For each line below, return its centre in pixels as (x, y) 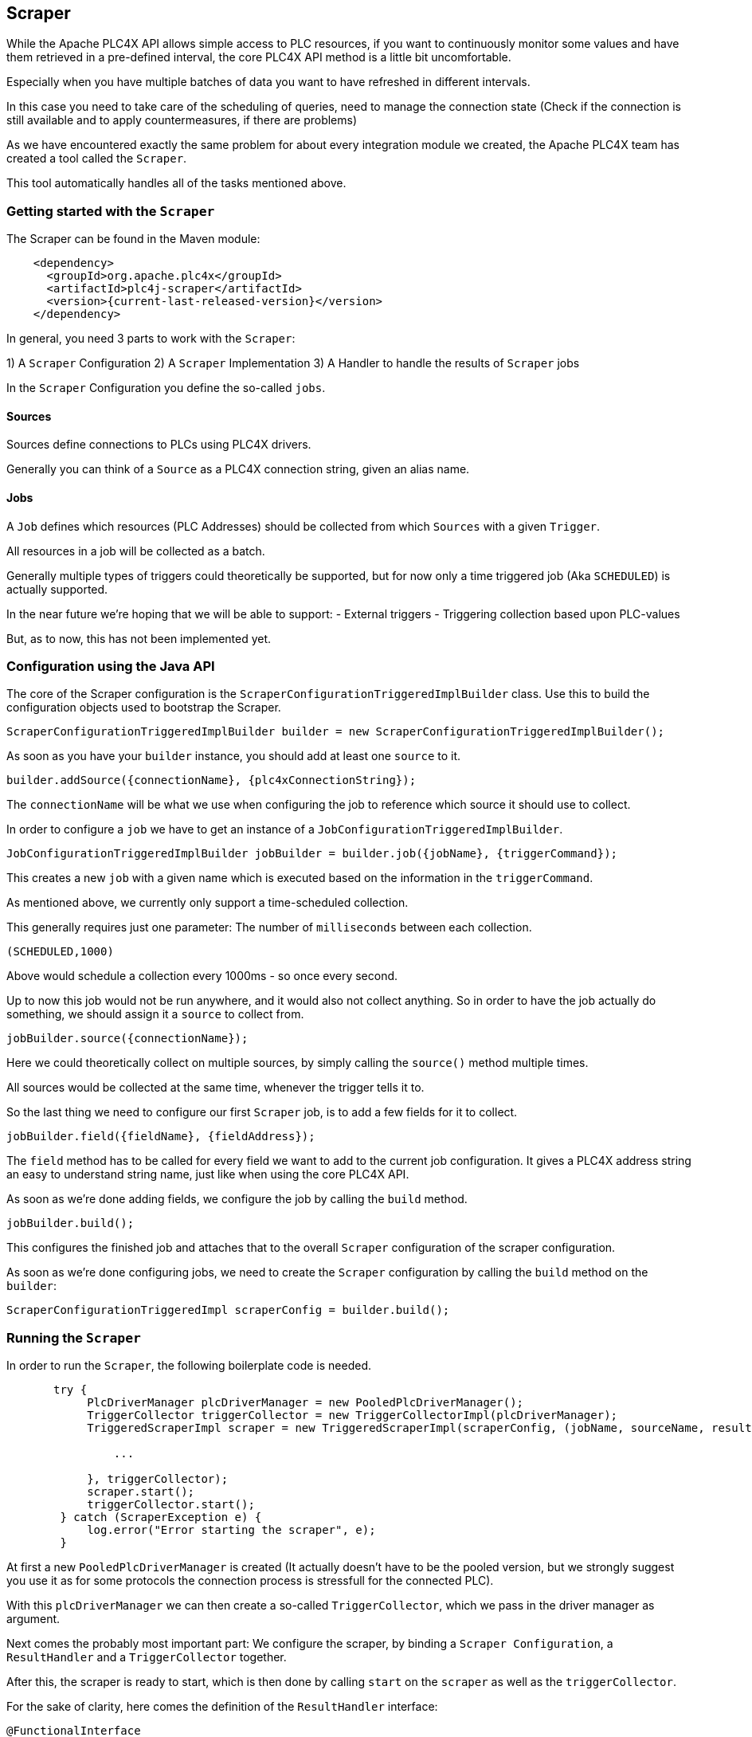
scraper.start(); (141, 1492)
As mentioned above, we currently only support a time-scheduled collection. (208, 903)
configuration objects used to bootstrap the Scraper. (144, 708)
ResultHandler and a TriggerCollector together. (147, 1657)
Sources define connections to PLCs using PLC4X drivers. (159, 445)
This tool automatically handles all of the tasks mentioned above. (176, 183)
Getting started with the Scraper (111, 211)
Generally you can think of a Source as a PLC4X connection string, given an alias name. (238, 469)
